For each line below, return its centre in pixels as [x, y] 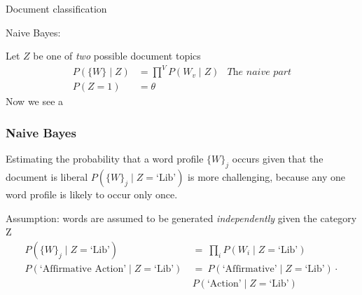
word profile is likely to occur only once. [92, 194]
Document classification [56, 8]
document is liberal [47, 176]
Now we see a [35, 101]
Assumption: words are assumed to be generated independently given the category [181, 218]
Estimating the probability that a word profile [105, 159]
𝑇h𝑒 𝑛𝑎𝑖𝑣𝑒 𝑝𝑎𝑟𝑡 [259, 73]
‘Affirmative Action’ [83, 269]
